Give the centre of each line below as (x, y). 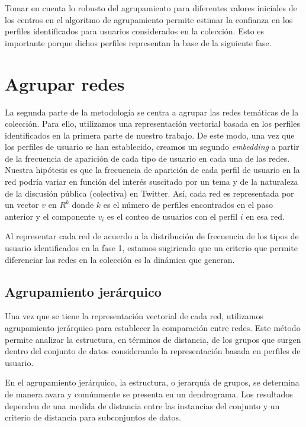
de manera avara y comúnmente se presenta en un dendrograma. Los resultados (149, 394)
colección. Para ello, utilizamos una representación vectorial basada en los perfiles (152, 123)
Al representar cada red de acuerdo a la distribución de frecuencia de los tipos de (152, 236)
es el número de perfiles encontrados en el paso (188, 205)
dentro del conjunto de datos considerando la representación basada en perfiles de (153, 351)
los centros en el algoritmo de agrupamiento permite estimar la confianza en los (149, 19)
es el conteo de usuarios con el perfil (172, 216)
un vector (22, 205)
